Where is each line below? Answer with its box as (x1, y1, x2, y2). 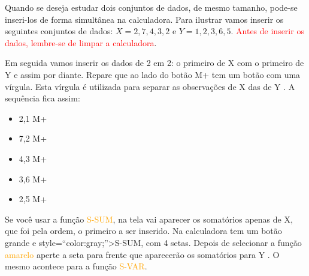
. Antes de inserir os (231, 25, 304, 37)
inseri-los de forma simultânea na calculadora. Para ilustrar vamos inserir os (5, 13, 284, 25)
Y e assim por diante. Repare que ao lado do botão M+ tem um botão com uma (5, 68, 301, 80)
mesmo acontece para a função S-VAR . (5, 260, 147, 272)
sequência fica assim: (5, 92, 80, 104)
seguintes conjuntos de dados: (5, 25, 113, 37)
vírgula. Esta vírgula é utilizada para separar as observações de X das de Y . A (5, 80, 295, 92)
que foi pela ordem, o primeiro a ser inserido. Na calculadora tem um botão (5, 224, 282, 237)
